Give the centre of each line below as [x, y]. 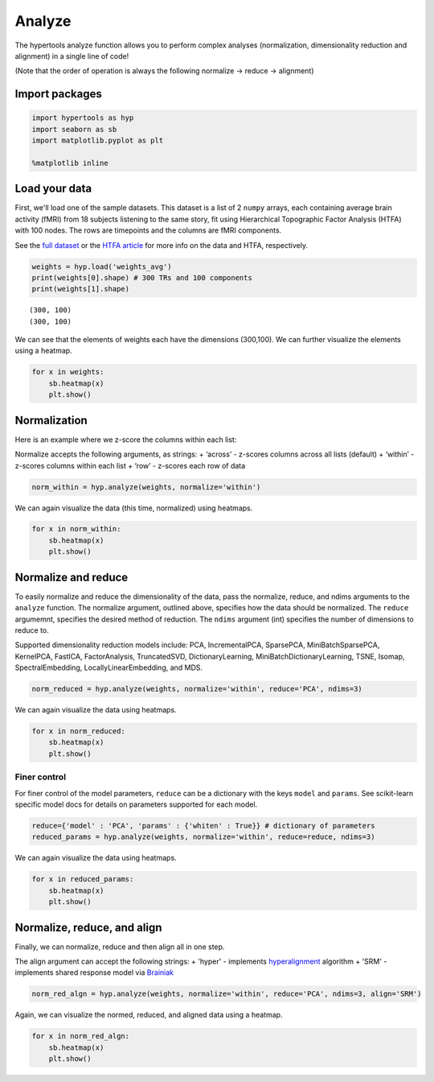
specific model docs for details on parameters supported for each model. [136, 804]
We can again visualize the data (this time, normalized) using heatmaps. [134, 508]
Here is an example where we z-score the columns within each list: [126, 440]
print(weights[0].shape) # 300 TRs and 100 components [142, 277]
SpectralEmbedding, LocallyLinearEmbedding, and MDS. [109, 667]
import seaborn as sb [74, 129]
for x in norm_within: [76, 529]
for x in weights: [68, 372]
